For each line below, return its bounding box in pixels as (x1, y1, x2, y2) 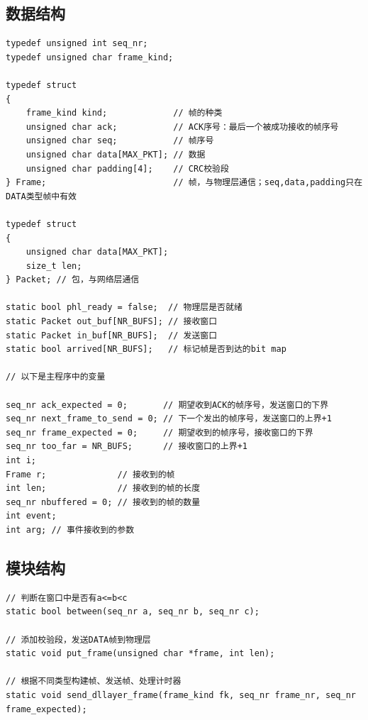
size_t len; (26, 260, 82, 271)
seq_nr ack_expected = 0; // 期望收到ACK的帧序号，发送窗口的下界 (6, 399, 329, 410)
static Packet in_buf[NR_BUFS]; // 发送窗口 (6, 330, 218, 340)
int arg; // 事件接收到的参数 (6, 524, 135, 535)
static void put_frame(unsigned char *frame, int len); (6, 648, 275, 659)
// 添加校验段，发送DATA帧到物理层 (6, 634, 151, 645)
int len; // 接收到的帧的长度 (6, 483, 201, 494)
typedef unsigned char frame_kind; (6, 52, 174, 62)
